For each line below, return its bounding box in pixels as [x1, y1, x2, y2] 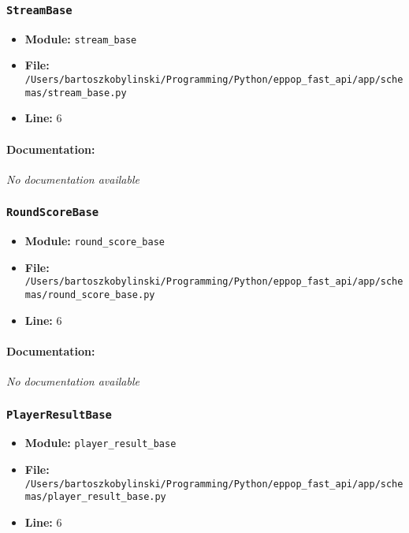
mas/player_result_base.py [24, 491, 166, 503]
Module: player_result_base [24, 434, 177, 451]
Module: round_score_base [24, 233, 165, 249]
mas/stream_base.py [24, 87, 127, 99]
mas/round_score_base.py [24, 289, 155, 301]
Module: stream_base [24, 30, 137, 47]
